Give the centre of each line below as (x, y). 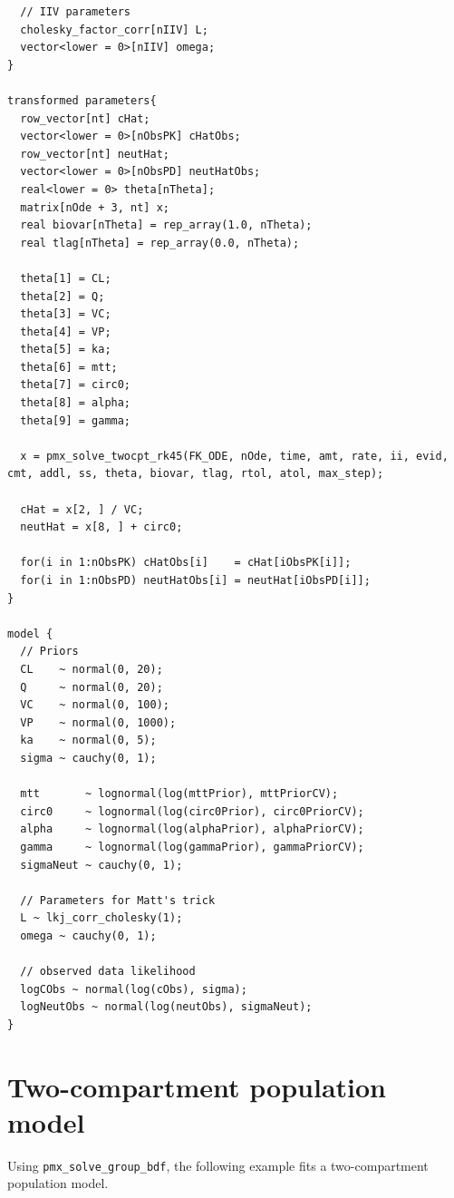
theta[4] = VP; (66, 331)
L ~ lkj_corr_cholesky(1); (101, 918)
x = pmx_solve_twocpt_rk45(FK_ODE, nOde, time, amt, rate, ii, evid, (234, 456)
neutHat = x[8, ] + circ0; (101, 527)
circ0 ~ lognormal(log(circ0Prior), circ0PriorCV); (192, 811)
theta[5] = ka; (66, 350)
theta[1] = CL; (66, 278)
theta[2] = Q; (63, 296)
